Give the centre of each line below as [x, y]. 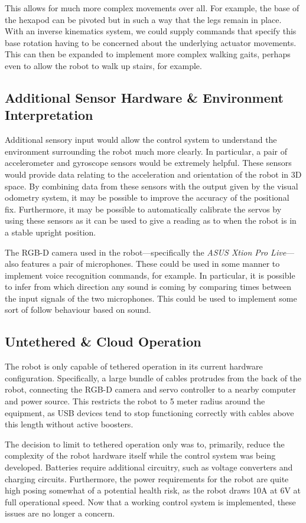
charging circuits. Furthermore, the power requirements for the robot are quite [147, 478]
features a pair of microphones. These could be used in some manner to [151, 264]
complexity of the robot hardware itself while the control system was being [140, 455]
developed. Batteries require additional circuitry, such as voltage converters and [149, 467]
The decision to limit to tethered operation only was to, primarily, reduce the [145, 444]
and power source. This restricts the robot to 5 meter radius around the [135, 401]
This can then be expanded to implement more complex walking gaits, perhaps [148, 54]
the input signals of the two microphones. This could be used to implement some [151, 298]
